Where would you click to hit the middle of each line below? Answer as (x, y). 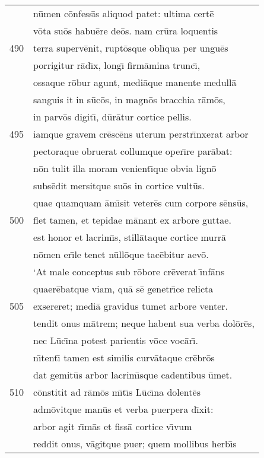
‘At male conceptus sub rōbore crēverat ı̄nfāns (129, 271)
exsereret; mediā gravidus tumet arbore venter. (131, 306)
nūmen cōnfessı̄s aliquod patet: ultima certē (124, 13)
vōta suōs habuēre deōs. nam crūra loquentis (126, 31)
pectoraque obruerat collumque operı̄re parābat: (133, 151)
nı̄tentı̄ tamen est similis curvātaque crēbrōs (124, 357)
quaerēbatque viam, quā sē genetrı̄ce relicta (123, 289)
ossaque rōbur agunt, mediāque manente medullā (135, 82)
